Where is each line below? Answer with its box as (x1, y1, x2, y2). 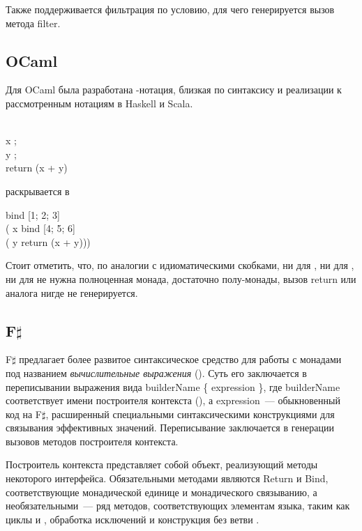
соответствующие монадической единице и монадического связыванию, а (6, 484, 317, 499)
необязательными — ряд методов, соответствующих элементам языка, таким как (6, 498, 350, 513)
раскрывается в (6, 183, 70, 198)
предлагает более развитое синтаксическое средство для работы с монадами (19, 352, 342, 367)
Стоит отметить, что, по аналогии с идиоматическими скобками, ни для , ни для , (6, 258, 354, 272)
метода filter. (6, 15, 61, 30)
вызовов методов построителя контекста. (6, 433, 179, 448)
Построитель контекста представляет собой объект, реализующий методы (6, 457, 318, 472)
